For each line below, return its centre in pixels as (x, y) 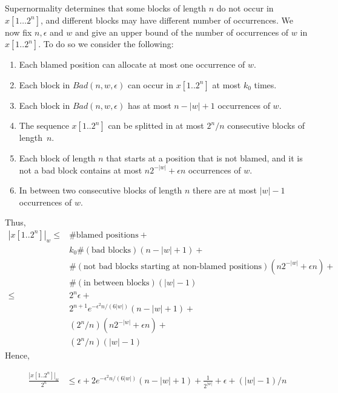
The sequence (44, 125)
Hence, (17, 355)
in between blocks (117, 283)
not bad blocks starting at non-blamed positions (173, 266)
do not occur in (245, 8)
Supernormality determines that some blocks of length (106, 8)
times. (265, 84)
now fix (18, 32)
